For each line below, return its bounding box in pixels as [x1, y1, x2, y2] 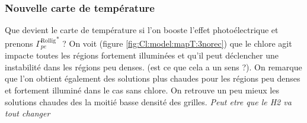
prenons [5, 37, 33, 49]
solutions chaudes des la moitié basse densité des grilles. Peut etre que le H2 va [5, 95, 292, 108]
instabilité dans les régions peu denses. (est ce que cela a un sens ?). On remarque [5, 60, 302, 73]
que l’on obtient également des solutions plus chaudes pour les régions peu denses [5, 72, 300, 85]
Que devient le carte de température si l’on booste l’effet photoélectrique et [5, 24, 279, 36]
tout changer [5, 107, 50, 119]
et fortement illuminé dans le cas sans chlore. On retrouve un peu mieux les [5, 84, 279, 96]
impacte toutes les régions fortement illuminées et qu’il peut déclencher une [5, 49, 279, 61]
